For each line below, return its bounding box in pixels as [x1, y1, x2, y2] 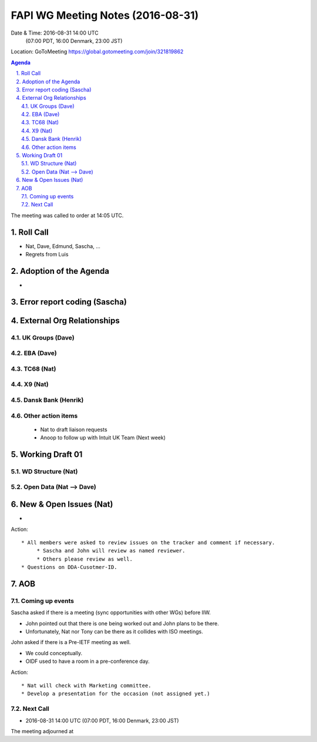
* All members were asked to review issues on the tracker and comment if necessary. [21, 539, 275, 546]
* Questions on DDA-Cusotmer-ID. [21, 564, 117, 571]
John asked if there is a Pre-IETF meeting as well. [11, 639, 131, 646]
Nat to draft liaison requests [40, 426, 108, 433]
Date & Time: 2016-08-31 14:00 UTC [11, 29, 99, 36]
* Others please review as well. [36, 555, 133, 563]
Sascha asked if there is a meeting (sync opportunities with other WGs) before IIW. [11, 609, 211, 616]
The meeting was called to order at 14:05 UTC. [11, 212, 124, 219]
